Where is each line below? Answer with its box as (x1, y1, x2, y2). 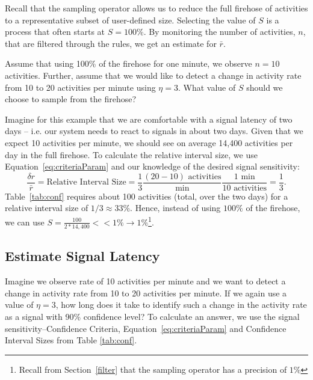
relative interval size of (5, 201, 88, 214)
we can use (5, 215, 45, 228)
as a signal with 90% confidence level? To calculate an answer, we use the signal (5, 310, 300, 322)
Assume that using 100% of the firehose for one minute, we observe (5, 57, 252, 70)
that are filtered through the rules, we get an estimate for (5, 37, 217, 49)
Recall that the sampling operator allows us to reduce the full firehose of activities (5, 2, 308, 14)
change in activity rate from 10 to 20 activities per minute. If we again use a (5, 286, 287, 299)
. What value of (178, 81, 236, 93)
